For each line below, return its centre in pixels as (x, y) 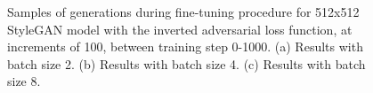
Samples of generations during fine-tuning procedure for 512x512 (183, 12)
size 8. (24, 81)
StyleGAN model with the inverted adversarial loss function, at (180, 29)
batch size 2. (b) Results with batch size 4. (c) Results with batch (186, 63)
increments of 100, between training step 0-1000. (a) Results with (185, 46)
